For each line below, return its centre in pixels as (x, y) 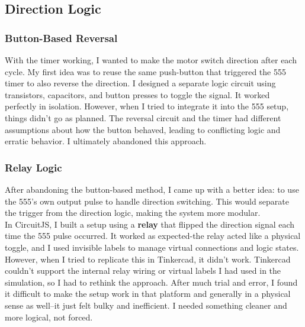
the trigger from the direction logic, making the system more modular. (133, 213)
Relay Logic (33, 167)
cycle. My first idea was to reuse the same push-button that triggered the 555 (145, 71)
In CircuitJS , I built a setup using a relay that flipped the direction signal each (150, 224)
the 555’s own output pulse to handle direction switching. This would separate (147, 201)
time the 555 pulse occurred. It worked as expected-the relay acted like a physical (153, 236)
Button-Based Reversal (61, 38)
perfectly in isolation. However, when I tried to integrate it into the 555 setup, (147, 106)
